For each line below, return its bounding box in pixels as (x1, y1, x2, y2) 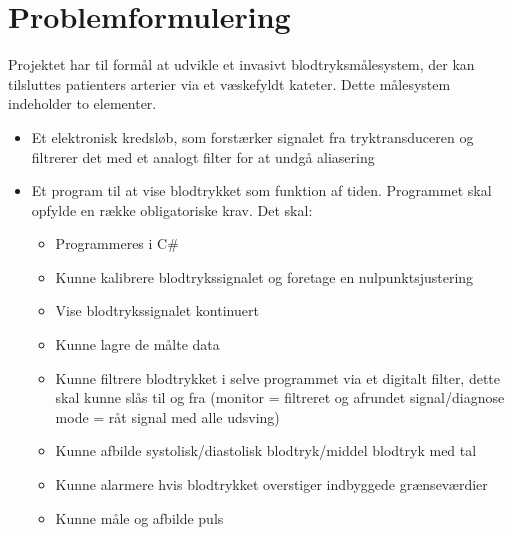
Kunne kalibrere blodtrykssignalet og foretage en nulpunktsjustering (55, 266, 474, 287)
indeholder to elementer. (8, 93, 157, 114)
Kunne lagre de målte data (55, 334, 220, 355)
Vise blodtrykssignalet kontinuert (55, 300, 259, 321)
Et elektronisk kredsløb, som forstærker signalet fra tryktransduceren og (31, 126, 474, 147)
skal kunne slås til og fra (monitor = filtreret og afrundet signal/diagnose (55, 387, 505, 408)
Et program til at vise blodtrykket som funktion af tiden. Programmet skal (31, 180, 492, 201)
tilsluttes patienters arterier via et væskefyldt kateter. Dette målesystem (8, 73, 451, 94)
